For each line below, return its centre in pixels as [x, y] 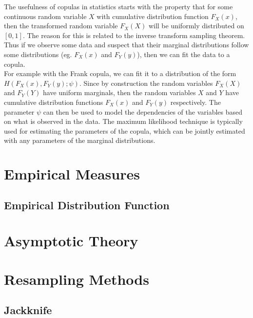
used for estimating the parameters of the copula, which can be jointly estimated [125, 130]
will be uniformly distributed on [196, 26]
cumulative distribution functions [54, 102]
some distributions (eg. [38, 54]
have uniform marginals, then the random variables [119, 92]
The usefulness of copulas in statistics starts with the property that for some [118, 6]
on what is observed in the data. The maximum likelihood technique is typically [123, 121]
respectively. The [195, 102]
